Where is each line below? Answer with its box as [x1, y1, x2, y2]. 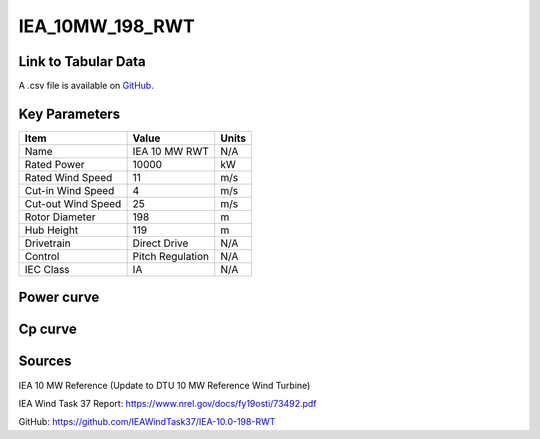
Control [24, 249, 60, 263]
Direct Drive [132, 236, 189, 250]
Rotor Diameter [24, 210, 96, 224]
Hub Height [24, 223, 79, 237]
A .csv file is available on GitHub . [18, 80, 154, 92]
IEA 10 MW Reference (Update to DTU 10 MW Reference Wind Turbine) [18, 379, 311, 391]
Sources [18, 353, 72, 370]
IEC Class [24, 262, 70, 276]
